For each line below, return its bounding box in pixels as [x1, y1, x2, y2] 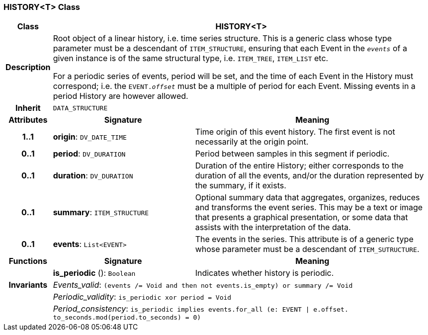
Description [5, 62, 51, 73]
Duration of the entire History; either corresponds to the [195, 161, 404, 171]
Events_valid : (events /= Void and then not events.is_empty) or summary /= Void [53, 280, 353, 290]
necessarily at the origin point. [195, 137, 309, 147]
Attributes [8, 115, 48, 125]
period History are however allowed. [53, 91, 188, 101]
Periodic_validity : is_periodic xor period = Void [53, 292, 232, 302]
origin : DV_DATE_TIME [53, 132, 127, 142]
